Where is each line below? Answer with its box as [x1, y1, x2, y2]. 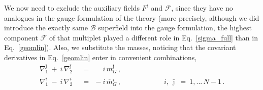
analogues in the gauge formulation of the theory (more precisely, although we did [4, 12, 259, 23]
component [4, 32, 38, 42]
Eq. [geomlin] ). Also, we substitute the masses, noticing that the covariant [4, 42, 236, 53]
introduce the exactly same [4, 22, 88, 33]
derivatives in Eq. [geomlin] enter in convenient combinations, [4, 52, 197, 62]
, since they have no [171, 3, 233, 13]
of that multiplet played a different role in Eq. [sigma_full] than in [49, 32, 258, 42]
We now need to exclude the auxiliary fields [4, 3, 140, 13]
